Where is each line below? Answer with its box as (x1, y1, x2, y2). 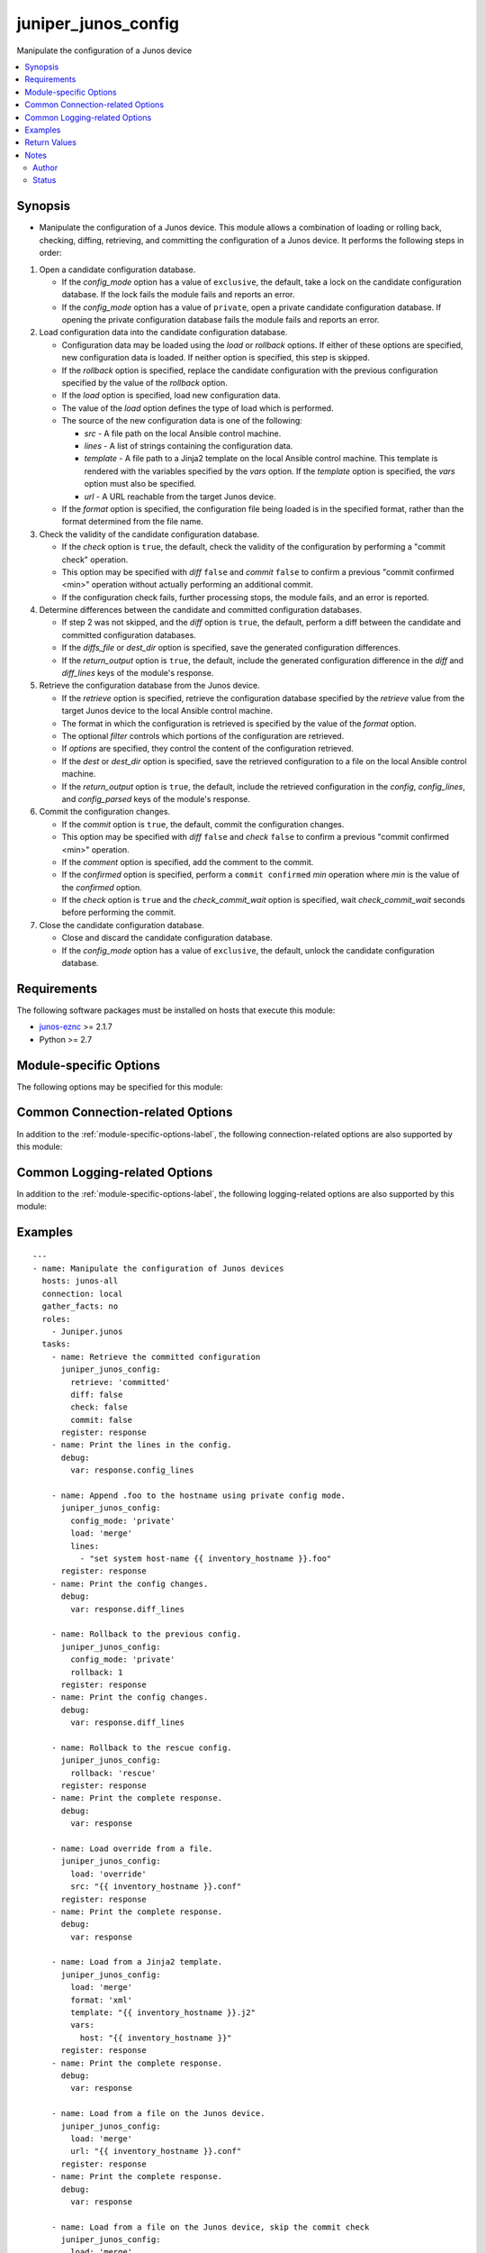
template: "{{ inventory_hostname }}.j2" (70, 2008, 256, 2018)
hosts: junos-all (41, 1276, 119, 1286)
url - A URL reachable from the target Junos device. (84, 491, 276, 502)
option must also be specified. (84, 479, 197, 489)
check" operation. (61, 554, 129, 565)
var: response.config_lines (70, 1465, 194, 1475)
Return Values (24, 137, 76, 148)
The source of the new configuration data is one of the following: (61, 415, 303, 426)
